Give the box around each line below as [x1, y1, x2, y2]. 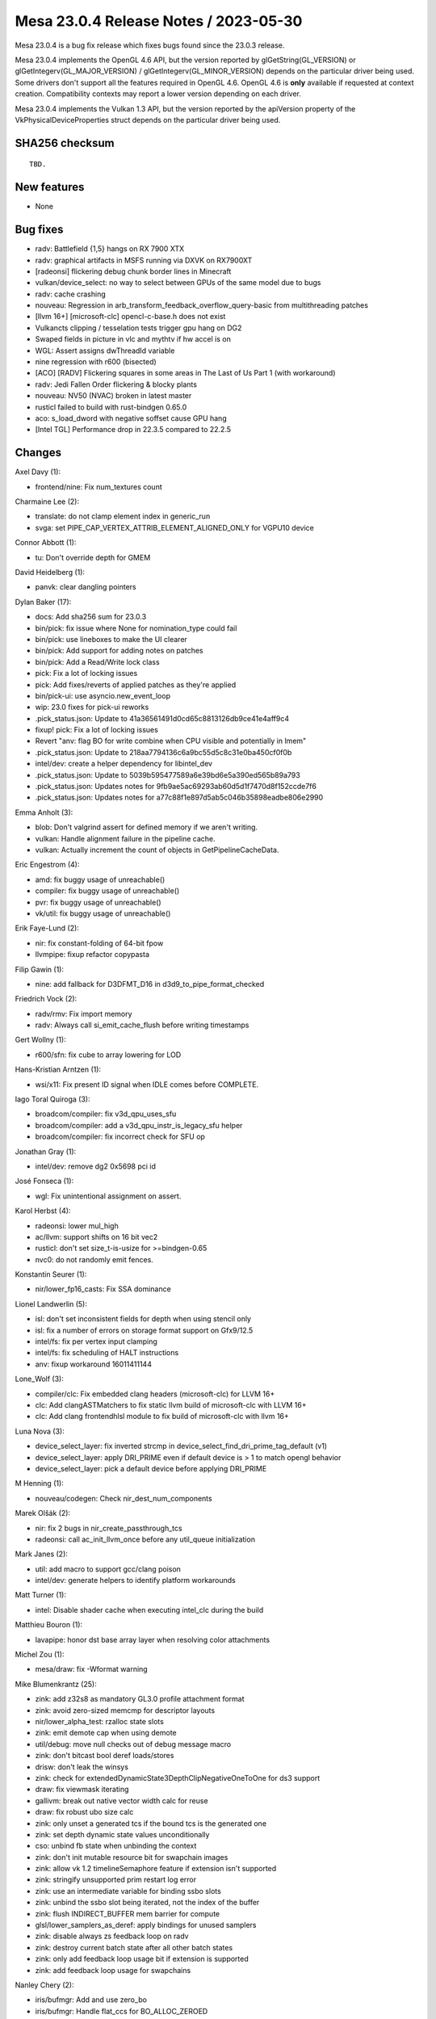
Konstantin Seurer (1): [15, 1270, 87, 1279]
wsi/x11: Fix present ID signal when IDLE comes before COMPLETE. [35, 1079, 259, 1089]
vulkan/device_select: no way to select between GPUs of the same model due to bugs [35, 278, 321, 288]
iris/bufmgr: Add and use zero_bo [35, 1995, 147, 2004]
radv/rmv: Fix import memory [35, 1009, 132, 1018]
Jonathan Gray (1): [15, 1147, 77, 1156]
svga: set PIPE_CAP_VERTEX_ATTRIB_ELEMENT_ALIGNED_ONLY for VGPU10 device [35, 523, 314, 532]
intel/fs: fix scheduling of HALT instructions [35, 1348, 179, 1358]
